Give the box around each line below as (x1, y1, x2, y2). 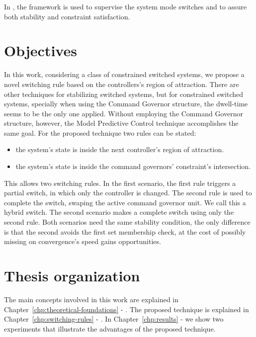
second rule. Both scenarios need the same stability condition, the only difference (4, 217, 251, 227)
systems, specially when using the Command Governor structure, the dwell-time (4, 98, 248, 109)
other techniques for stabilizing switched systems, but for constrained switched (4, 88, 244, 99)
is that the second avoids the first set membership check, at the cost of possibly (4, 226, 246, 237)
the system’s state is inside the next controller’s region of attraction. (15, 144, 224, 155)
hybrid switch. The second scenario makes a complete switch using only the (4, 207, 234, 217)
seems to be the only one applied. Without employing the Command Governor (4, 108, 243, 118)
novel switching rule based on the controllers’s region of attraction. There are (4, 79, 239, 89)
